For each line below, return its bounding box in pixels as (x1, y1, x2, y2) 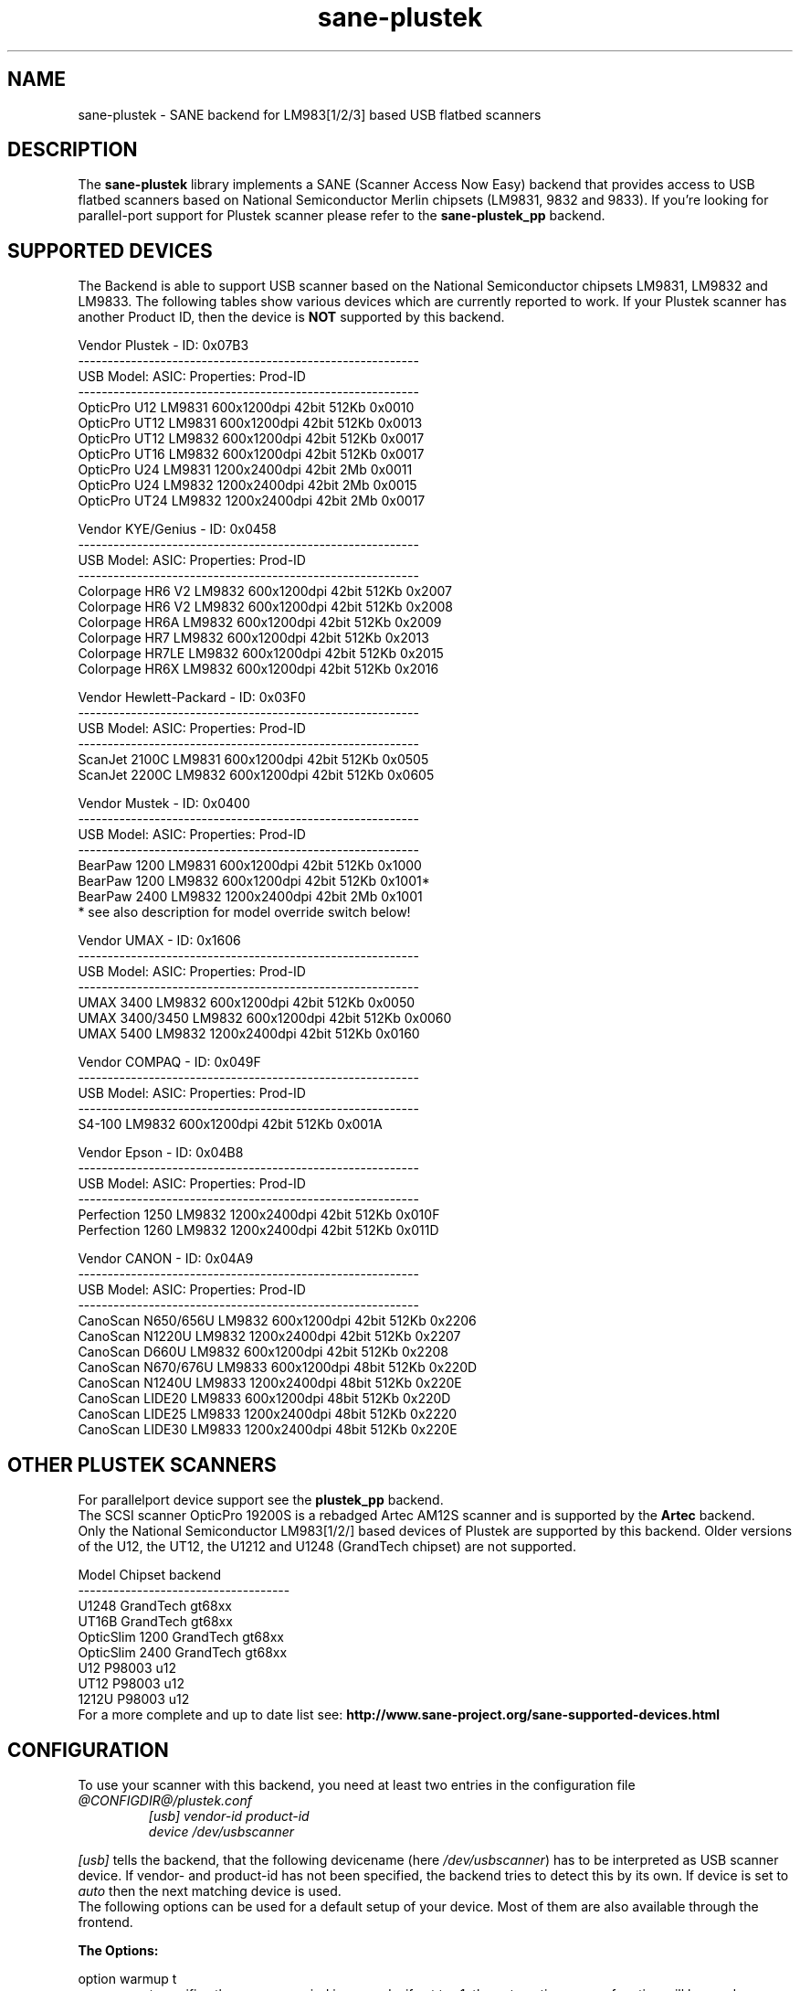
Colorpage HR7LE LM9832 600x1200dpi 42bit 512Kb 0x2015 (78, 645, 444, 662)
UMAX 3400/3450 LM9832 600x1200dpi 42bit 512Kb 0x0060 (78, 1010, 452, 1027)
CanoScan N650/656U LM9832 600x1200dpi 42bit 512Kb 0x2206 (78, 1313, 477, 1329)
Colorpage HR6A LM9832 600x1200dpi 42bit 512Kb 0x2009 (78, 614, 442, 631)
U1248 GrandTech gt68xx (78, 1598, 232, 1614)
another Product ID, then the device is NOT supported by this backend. (78, 309, 505, 325)
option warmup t (78, 1970, 177, 1986)
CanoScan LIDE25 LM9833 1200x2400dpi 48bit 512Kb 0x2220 (78, 1406, 458, 1422)
